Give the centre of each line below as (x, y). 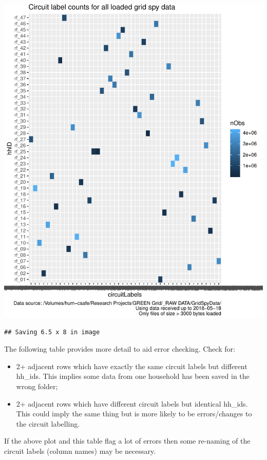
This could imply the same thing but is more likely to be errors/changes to (134, 414)
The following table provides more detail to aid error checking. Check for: (120, 349)
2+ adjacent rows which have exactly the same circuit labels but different (132, 366)
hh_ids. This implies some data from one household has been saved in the (133, 376)
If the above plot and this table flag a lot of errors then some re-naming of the (127, 441)
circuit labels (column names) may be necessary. (80, 451)
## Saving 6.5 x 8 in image (52, 332)
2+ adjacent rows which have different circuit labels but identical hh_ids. (132, 403)
